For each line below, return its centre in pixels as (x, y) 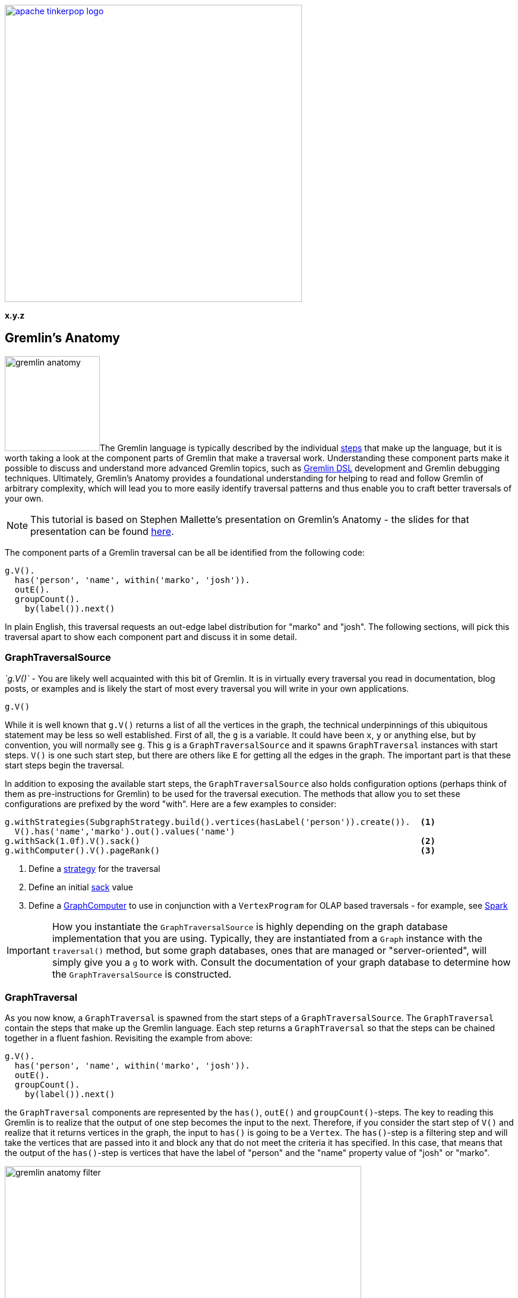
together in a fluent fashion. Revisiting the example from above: (129, 1038)
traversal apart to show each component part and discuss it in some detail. (151, 637)
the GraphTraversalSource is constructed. (142, 974)
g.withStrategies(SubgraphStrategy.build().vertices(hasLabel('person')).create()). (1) (220, 822)
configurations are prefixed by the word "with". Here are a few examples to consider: (171, 804)
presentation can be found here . (102, 531)
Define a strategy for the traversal (94, 868)
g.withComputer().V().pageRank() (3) (220, 850)
